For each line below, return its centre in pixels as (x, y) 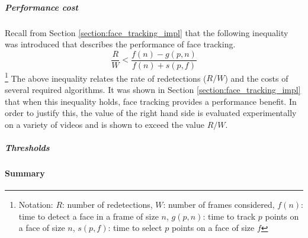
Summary (25, 173)
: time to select (135, 228)
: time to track (229, 216)
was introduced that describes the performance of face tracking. (120, 44)
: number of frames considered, (219, 205)
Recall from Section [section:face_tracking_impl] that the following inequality (147, 32)
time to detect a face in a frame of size (89, 216)
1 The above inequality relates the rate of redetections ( (106, 77)
